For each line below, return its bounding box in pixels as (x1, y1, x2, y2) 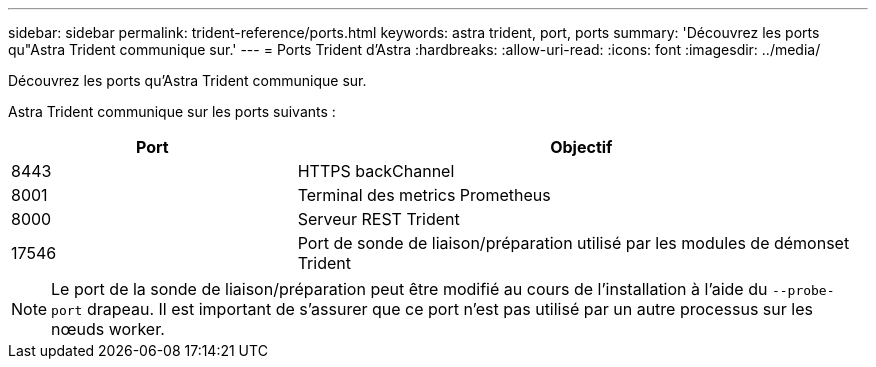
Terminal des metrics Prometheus (297, 185, 551, 205)
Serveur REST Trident (297, 209, 460, 229)
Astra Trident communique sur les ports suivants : (8, 103, 336, 120)
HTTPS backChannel (297, 161, 455, 181)
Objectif (550, 137, 613, 157)
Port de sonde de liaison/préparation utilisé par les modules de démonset (297, 233, 850, 253)
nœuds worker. (51, 319, 165, 339)
